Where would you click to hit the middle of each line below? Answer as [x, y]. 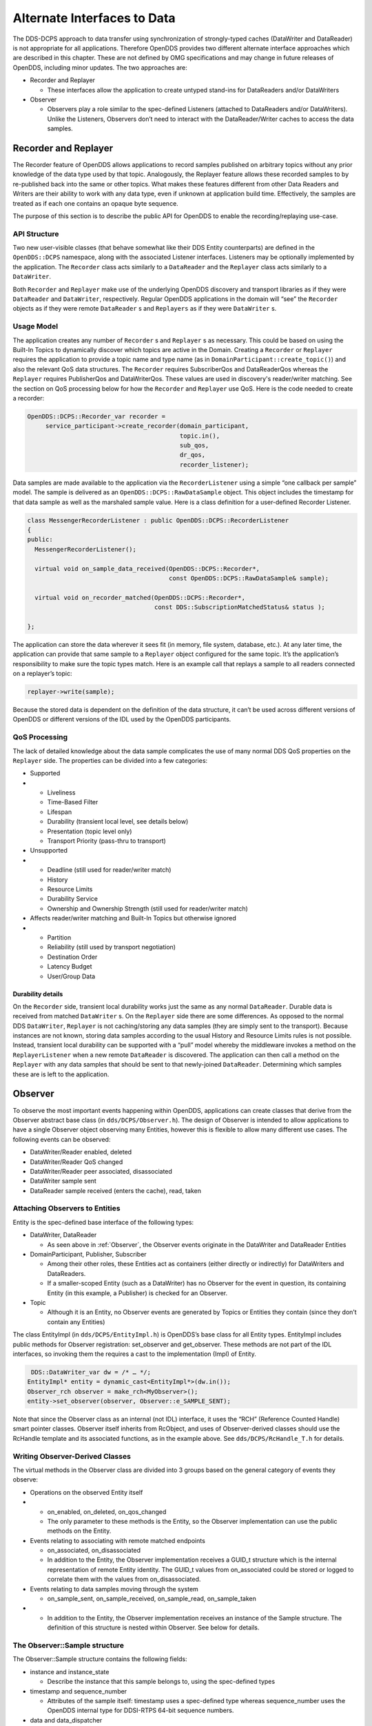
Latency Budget [70, 967]
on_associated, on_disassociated [94, 1551]
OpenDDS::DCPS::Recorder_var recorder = [96, 416]
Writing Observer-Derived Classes [72, 1456]
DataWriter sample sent [63, 1181]
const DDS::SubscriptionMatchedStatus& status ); [239, 607]
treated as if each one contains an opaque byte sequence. [95, 203]
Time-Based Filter [73, 802]
